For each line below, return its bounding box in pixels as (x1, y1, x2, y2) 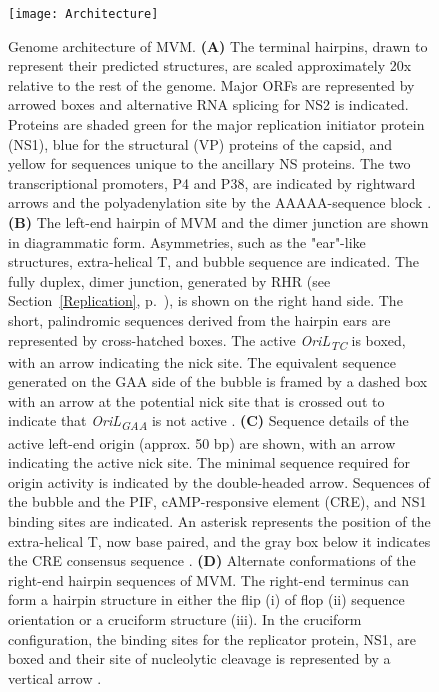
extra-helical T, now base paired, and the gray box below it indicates (8, 530, 431, 551)
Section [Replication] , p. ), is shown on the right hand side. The (8, 290, 403, 311)
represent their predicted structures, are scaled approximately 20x (8, 55, 412, 76)
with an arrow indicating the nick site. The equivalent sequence (8, 351, 396, 372)
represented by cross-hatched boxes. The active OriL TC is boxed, (8, 329, 406, 353)
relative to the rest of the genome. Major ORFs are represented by (8, 74, 415, 95)
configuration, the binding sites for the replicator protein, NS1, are (8, 628, 417, 649)
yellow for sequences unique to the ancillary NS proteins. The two (8, 153, 411, 174)
